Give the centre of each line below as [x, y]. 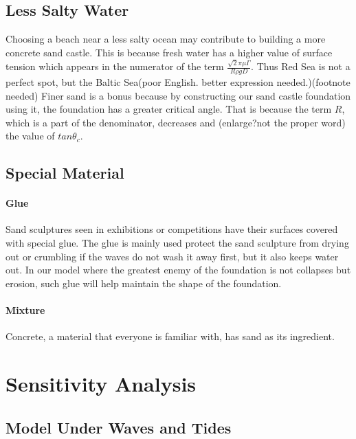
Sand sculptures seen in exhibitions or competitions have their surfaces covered [172, 229]
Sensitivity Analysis [101, 384]
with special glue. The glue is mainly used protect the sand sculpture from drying [177, 243]
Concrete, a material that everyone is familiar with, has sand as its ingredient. [170, 336]
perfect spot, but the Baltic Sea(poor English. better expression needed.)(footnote [178, 81]
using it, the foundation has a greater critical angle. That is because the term [169, 109]
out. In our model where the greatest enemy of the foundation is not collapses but [178, 270]
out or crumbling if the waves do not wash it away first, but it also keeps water [172, 256]
